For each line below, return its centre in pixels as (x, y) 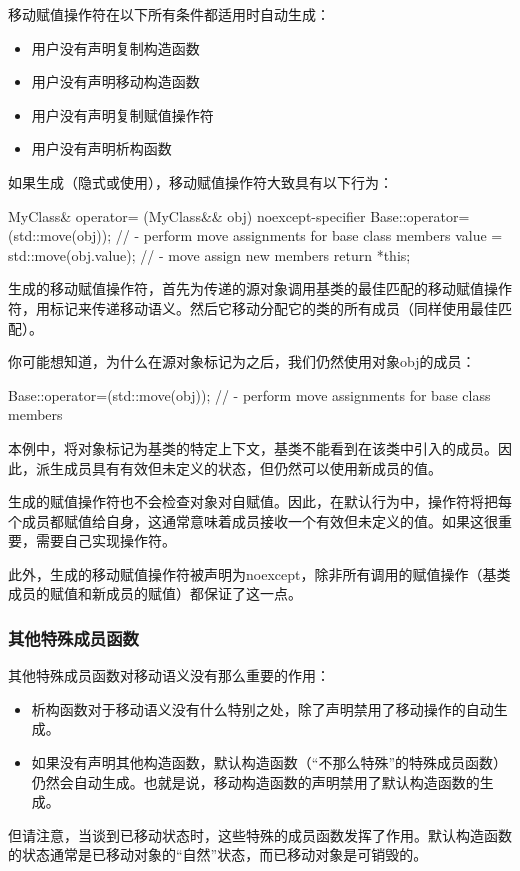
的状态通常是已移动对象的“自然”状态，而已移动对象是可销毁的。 (218, 854)
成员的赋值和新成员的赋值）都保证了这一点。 (155, 593)
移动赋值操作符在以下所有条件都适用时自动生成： (169, 14)
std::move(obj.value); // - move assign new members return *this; (209, 254)
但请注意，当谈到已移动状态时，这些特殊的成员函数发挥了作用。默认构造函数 (260, 834)
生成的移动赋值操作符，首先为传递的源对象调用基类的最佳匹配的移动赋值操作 (260, 288)
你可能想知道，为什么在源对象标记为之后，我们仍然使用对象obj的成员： (242, 361)
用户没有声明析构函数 (101, 148)
